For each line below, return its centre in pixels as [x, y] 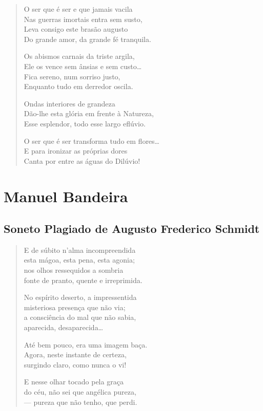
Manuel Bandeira [66, 196]
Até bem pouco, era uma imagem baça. [86, 344]
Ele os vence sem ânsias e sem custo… [83, 66]
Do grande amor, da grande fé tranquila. [87, 39]
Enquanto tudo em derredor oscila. [78, 86]
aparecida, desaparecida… [64, 327]
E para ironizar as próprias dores [76, 151]
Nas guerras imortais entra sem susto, [83, 19]
